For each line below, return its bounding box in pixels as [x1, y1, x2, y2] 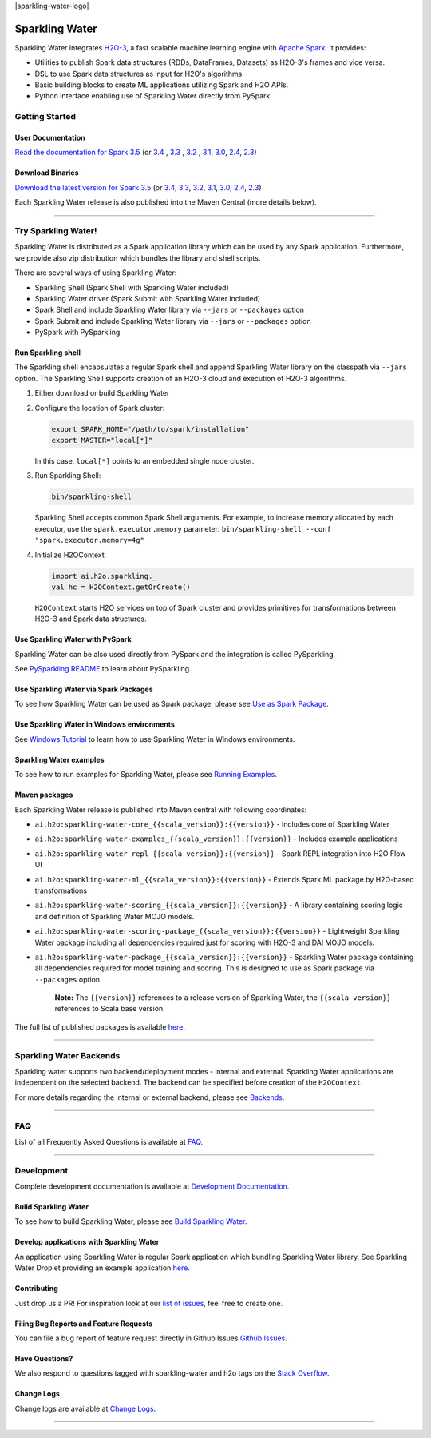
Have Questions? [14, 1354, 73, 1364]
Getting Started [14, 111, 76, 122]
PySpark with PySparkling [34, 328, 121, 337]
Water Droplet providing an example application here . [14, 1263, 191, 1273]
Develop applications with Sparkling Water [14, 1237, 160, 1247]
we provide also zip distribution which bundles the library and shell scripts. [14, 253, 261, 263]
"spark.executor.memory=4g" [34, 536, 145, 545]
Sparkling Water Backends [14, 1050, 121, 1061]
